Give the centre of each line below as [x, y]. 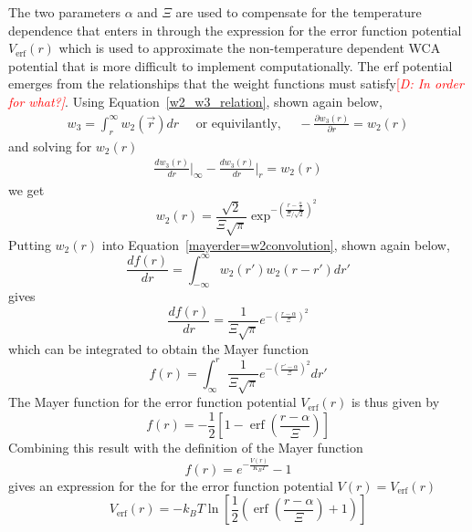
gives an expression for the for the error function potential [171, 485]
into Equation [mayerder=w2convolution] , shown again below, [276, 244]
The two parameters [65, 12]
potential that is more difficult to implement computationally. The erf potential [231, 65]
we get [26, 189]
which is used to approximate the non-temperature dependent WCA [250, 48]
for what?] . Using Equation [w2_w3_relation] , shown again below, [195, 101]
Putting [30, 244]
